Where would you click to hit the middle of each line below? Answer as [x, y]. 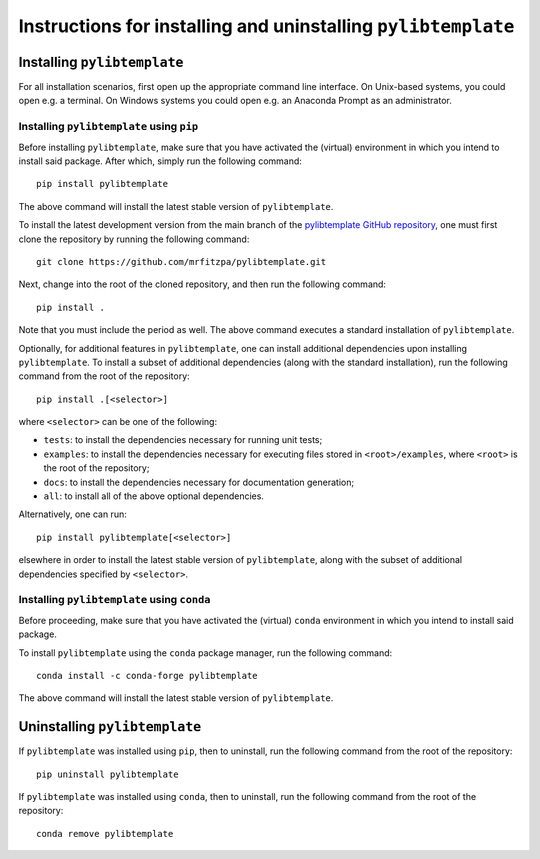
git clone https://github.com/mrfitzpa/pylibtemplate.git [181, 261]
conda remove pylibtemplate [105, 833]
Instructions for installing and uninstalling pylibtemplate [266, 26]
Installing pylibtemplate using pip [108, 127]
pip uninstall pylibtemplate [107, 774]
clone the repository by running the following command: [134, 239]
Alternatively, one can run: [72, 514]
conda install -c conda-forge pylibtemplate [147, 675]
